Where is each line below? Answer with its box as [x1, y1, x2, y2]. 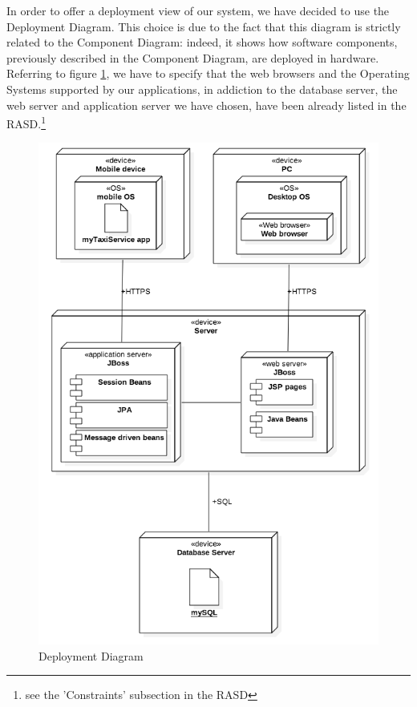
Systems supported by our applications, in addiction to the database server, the [6, 80, 398, 97]
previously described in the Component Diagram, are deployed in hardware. [6, 49, 379, 66]
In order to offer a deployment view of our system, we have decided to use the [6, 2, 390, 18]
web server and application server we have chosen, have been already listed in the [6, 96, 407, 113]
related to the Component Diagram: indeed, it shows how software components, [6, 34, 398, 50]
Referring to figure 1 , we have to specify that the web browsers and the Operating [6, 65, 410, 82]
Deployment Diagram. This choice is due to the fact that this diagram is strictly [6, 18, 401, 34]
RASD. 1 [6, 113, 47, 131]
